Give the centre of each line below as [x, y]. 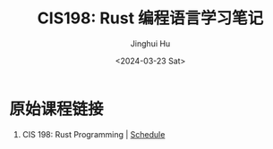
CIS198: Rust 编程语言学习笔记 [150, 18]
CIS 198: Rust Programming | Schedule [94, 134]
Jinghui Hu [150, 43]
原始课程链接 [57, 109]
